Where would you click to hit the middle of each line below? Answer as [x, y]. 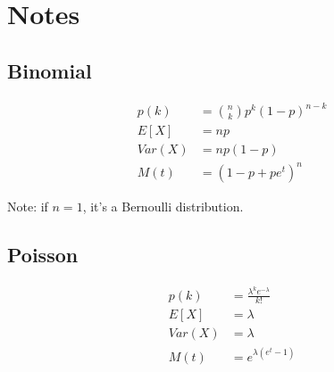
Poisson [43, 254]
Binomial [50, 70]
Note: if [28, 206]
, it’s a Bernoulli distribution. [163, 206]
